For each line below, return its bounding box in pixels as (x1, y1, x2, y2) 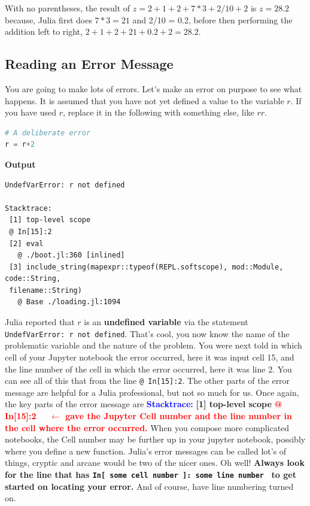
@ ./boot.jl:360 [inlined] (17, 251, 125, 260)
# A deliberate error (5, 128, 91, 137)
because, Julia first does (5, 13, 92, 26)
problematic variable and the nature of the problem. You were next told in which (5, 339, 302, 352)
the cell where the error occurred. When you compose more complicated (5, 421, 290, 434)
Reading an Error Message (5, 54, 174, 73)
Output (5, 157, 36, 170)
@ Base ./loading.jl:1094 (17, 298, 121, 307)
